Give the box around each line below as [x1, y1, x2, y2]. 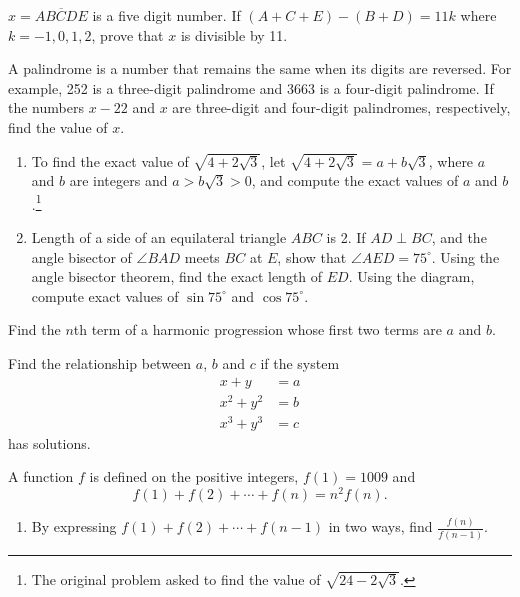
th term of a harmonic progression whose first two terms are [73, 319, 442, 340]
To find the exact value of [31, 150, 189, 171]
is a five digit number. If [92, 5, 241, 25]
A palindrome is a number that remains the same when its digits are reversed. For [8, 58, 512, 79]
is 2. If [326, 227, 366, 247]
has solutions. [8, 432, 91, 453]
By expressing [31, 516, 117, 537]
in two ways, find [328, 516, 433, 537]
